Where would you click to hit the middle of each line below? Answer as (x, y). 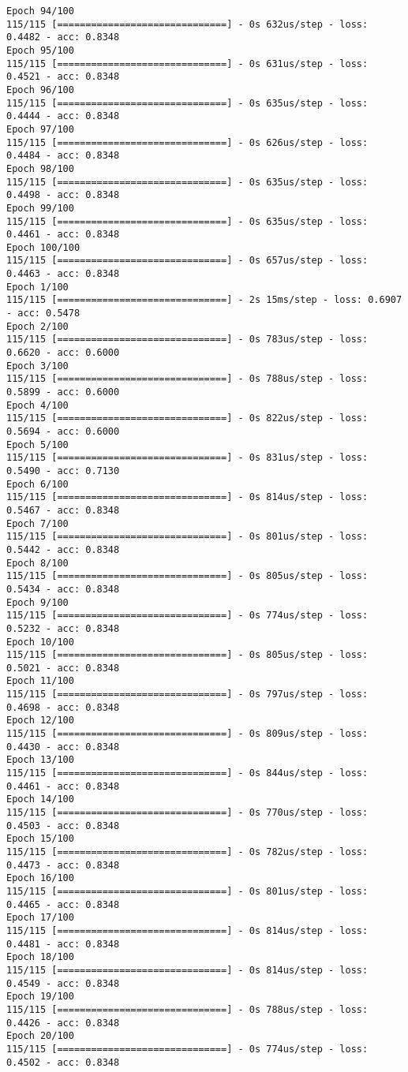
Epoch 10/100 (40, 642)
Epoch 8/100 (37, 563)
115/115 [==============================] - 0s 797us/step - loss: (187, 695)
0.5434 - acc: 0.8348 (63, 589)
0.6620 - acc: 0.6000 (63, 353)
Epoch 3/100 (37, 366)
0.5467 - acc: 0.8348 (63, 510)
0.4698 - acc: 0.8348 (63, 707)
